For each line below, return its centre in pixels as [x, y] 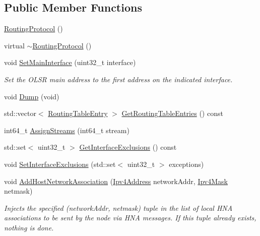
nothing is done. [29, 227]
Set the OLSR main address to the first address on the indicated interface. [118, 79]
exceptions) [186, 164]
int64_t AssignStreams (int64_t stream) [67, 130]
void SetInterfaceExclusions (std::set [60, 164]
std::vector [20, 113]
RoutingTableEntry [78, 113]
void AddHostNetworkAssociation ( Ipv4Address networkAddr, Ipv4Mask [116, 181]
